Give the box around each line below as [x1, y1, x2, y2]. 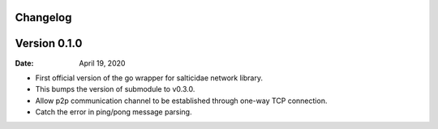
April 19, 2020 [79, 58, 126, 68]
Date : [15, 58, 34, 68]
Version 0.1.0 [15, 37, 83, 50]
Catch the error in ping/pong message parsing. [35, 107, 192, 117]
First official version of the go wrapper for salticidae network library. [35, 73, 264, 83]
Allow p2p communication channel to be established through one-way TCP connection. [35, 96, 328, 105]
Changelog [15, 11, 72, 24]
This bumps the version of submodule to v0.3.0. [35, 84, 195, 94]
